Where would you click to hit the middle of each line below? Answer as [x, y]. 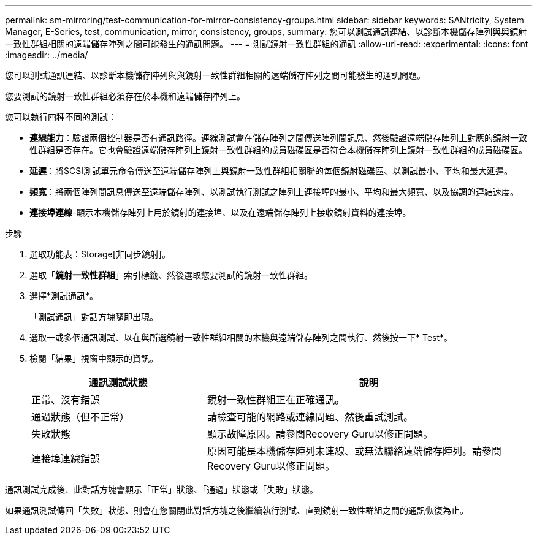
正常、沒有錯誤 [66, 400]
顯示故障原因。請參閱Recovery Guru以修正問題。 [320, 434]
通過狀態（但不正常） [81, 417]
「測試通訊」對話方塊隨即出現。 [94, 317]
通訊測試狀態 [118, 382]
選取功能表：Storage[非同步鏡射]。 [100, 254]
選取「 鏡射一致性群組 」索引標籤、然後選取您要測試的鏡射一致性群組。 [171, 275]
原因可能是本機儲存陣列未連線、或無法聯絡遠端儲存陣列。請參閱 [354, 451]
